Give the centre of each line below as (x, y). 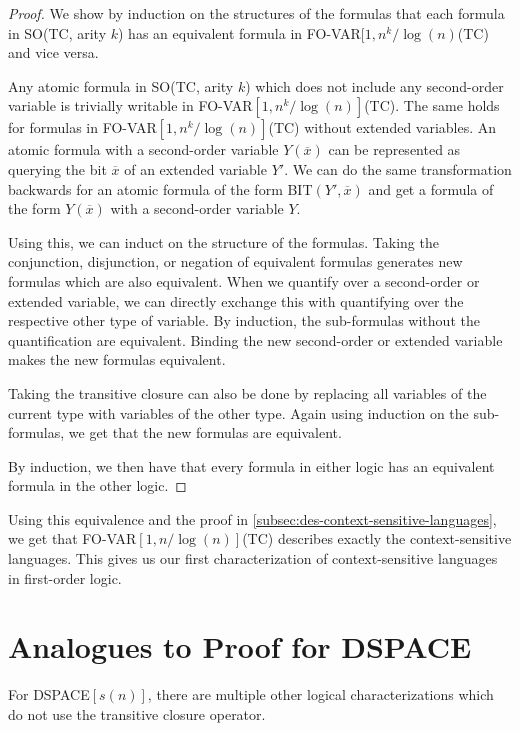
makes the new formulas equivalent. (117, 359)
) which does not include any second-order (374, 85)
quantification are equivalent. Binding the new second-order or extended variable (255, 339)
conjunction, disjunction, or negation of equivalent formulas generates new (235, 261)
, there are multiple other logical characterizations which (320, 694)
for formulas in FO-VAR (82, 127)
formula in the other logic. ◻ (97, 485)
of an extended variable (195, 168)
